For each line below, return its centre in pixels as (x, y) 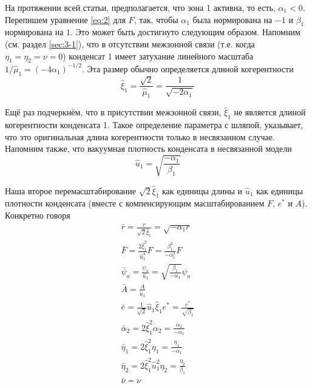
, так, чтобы (156, 19)
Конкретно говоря (38, 215)
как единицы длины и (202, 190)
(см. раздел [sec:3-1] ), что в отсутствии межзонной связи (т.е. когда (130, 43)
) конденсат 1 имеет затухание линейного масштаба (158, 56)
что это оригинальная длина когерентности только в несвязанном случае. (140, 136)
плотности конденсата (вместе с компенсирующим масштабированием (135, 203)
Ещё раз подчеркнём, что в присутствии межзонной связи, (113, 112)
